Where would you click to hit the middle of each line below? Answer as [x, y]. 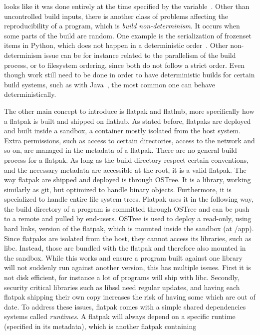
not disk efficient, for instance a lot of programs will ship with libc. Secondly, [122, 277]
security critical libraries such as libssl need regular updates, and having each [122, 287]
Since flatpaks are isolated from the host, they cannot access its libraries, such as [128, 238]
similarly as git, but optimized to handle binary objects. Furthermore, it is [118, 189]
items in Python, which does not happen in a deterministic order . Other [116, 45]
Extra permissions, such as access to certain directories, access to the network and [130, 140]
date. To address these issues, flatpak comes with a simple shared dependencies [125, 306]
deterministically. [30, 94]
